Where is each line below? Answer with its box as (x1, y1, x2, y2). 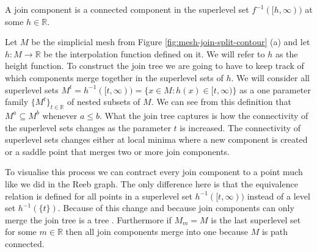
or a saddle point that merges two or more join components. (5, 145, 230, 157)
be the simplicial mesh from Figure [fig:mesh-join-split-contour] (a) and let (31, 35, 310, 48)
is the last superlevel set (211, 213, 301, 226)
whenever (42, 109, 78, 121)
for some (5, 225, 37, 238)
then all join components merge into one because (65, 225, 248, 238)
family (5, 95, 29, 108)
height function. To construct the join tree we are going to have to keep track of (5, 59, 304, 72)
